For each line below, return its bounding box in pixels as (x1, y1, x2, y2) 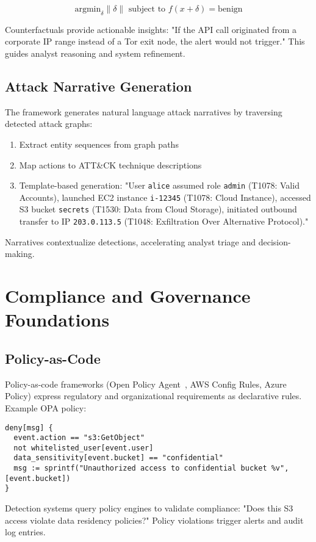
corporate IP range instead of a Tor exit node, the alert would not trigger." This (5, 35, 305, 48)
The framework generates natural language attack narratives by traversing (5, 105, 282, 118)
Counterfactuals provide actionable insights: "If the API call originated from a (5, 23, 296, 35)
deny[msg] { (5, 423, 53, 432)
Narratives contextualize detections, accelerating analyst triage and (5, 235, 256, 248)
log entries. (5, 526, 46, 538)
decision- (258, 235, 291, 248)
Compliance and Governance (5, 283, 251, 308)
